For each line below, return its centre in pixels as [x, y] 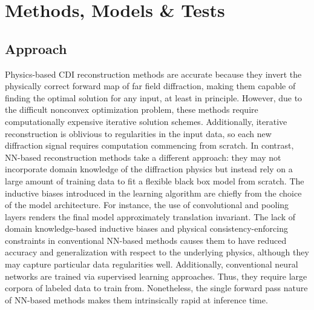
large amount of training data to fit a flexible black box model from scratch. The [155, 180]
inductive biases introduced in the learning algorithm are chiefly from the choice [153, 193]
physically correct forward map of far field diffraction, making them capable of [150, 86]
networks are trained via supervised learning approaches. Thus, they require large [156, 276]
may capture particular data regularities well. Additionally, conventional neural [152, 264]
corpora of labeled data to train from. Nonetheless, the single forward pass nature [156, 288]
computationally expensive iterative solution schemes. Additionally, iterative [146, 121]
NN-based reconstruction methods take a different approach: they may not [143, 157]
